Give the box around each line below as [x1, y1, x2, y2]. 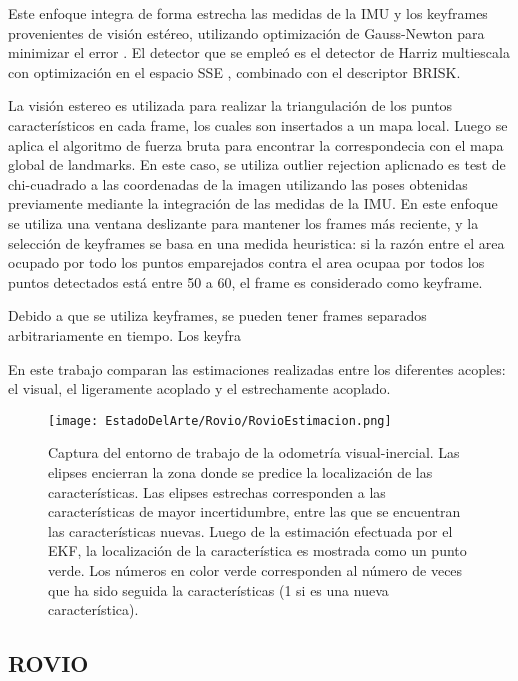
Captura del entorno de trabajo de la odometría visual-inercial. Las [48, 442, 460, 463]
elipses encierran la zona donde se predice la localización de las [48, 461, 433, 482]
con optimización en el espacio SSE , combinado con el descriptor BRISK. [8, 61, 461, 82]
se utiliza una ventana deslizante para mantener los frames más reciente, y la [8, 212, 479, 233]
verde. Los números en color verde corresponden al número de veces [48, 559, 463, 580]
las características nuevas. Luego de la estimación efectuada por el [48, 520, 453, 541]
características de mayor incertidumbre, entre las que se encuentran [48, 501, 461, 522]
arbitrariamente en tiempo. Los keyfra [8, 324, 241, 345]
